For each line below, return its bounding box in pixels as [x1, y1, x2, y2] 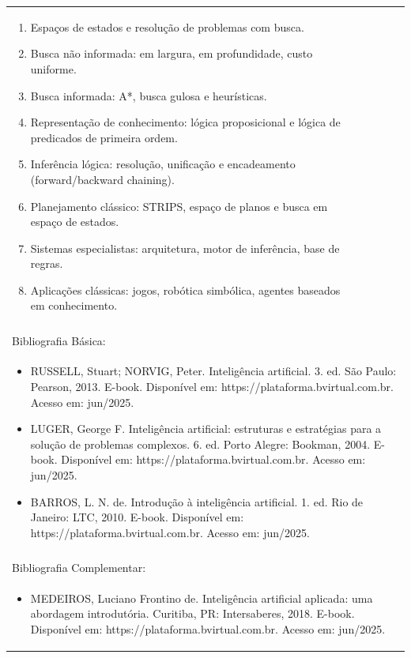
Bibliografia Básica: [12, 332, 106, 348]
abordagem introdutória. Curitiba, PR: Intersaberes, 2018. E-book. [30, 605, 355, 622]
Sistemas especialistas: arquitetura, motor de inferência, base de [30, 239, 340, 256]
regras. [30, 255, 63, 272]
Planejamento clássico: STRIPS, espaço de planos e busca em [30, 197, 328, 214]
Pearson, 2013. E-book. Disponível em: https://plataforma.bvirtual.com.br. [30, 378, 394, 394]
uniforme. [30, 60, 77, 77]
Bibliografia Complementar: [12, 558, 146, 575]
